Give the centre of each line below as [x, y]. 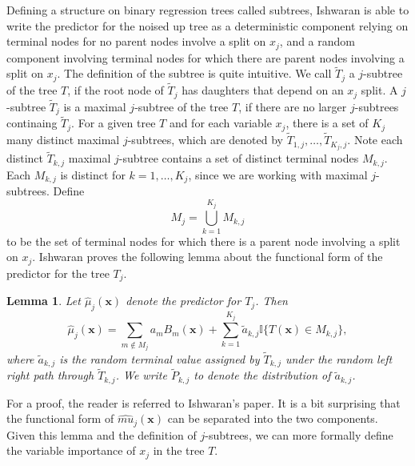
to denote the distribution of [262, 375]
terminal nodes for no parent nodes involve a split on [136, 41]
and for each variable [220, 123]
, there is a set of [327, 123]
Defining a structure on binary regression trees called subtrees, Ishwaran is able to [208, 10]
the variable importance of [71, 450]
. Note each [375, 140]
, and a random [317, 41]
